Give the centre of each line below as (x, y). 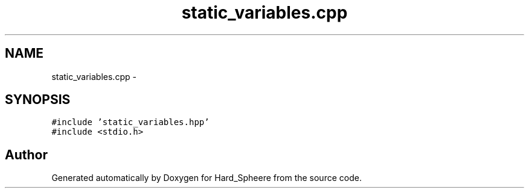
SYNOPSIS (38, 100)
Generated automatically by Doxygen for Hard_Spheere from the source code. (207, 178)
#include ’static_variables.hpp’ (130, 122)
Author (26, 155)
